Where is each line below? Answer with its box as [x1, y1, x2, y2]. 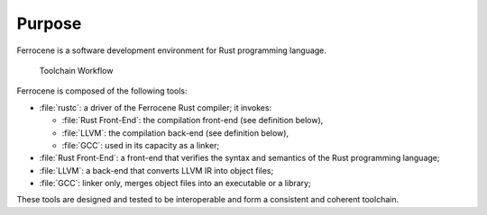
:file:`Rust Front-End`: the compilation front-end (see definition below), [61, 115, 324, 126]
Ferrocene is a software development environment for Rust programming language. [16, 45, 326, 56]
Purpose [16, 13, 82, 33]
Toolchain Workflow [39, 65, 114, 76]
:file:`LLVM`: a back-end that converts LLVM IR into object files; [39, 165, 274, 175]
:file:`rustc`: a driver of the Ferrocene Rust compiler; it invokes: [39, 102, 272, 112]
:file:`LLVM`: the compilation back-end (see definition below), [61, 127, 289, 139]
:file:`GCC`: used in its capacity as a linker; [61, 139, 220, 150]
